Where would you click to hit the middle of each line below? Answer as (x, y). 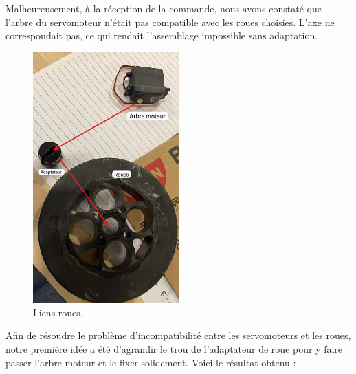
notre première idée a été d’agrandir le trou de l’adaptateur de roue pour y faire (174, 348)
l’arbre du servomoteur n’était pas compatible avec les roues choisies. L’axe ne (170, 22)
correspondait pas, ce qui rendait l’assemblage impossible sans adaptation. (162, 35)
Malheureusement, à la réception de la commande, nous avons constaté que (164, 8)
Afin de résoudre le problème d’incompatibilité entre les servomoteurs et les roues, (178, 335)
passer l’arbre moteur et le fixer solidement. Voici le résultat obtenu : (151, 362)
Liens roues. (58, 312)
